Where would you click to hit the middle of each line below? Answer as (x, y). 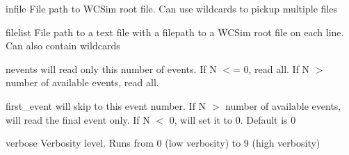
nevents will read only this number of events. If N (111, 68)
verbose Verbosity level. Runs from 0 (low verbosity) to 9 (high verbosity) (163, 143)
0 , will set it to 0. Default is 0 (233, 119)
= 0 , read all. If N (271, 68)
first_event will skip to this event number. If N (106, 105)
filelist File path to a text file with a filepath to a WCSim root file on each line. (175, 32)
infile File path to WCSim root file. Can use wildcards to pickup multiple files (171, 8)
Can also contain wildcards (63, 46)
